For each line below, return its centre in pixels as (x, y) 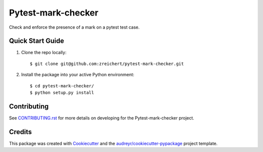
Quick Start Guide (37, 41)
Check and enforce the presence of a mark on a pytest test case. (74, 27)
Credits (20, 132)
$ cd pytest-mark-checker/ (62, 86)
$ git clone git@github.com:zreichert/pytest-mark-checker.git (107, 64)
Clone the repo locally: (44, 52)
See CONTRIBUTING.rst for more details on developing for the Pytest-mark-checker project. (102, 118)
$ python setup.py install (62, 93)
